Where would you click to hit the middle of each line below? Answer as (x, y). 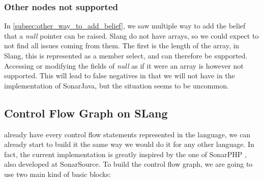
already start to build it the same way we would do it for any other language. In (129, 144)
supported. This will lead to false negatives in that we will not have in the (120, 76)
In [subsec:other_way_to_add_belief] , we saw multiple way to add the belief (125, 26)
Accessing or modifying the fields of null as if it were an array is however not (124, 65)
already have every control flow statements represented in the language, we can (127, 134)
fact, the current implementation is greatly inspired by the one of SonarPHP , (125, 154)
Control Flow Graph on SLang (86, 113)
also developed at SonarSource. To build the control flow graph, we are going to (128, 164)
